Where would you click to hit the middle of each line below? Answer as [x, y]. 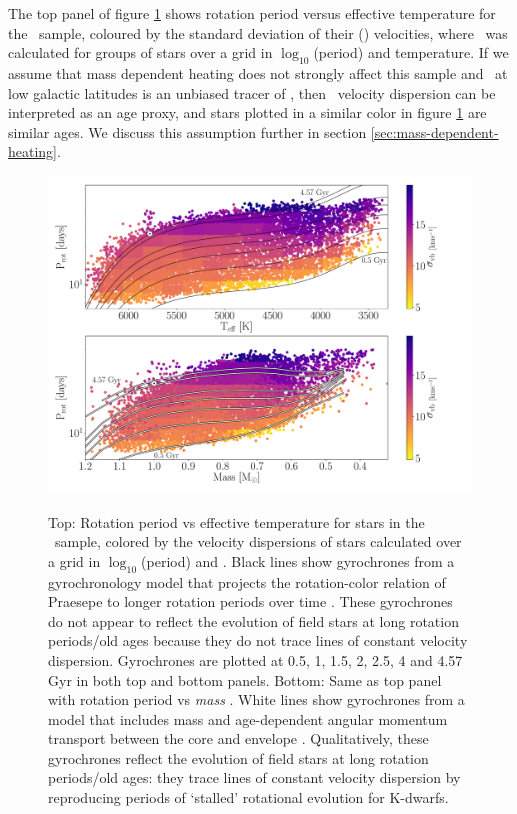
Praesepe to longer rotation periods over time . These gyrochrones [250, 601]
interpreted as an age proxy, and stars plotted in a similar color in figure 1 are [247, 112]
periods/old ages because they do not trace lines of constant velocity [258, 640]
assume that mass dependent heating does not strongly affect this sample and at [258, 72]
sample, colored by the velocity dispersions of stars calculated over [258, 541]
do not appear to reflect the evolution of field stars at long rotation [253, 620]
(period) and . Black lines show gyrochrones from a [298, 560]
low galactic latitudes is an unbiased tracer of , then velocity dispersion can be [252, 92]
